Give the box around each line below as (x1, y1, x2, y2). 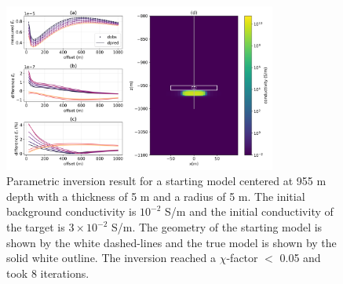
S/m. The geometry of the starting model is (111, 219, 323, 235)
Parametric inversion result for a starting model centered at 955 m (6, 173, 327, 189)
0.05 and (279, 249, 321, 266)
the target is (6, 219, 65, 235)
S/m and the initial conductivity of (165, 203, 334, 220)
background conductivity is (6, 203, 137, 220)
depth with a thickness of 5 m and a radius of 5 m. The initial (6, 188, 305, 204)
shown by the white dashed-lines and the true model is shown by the (6, 234, 337, 250)
